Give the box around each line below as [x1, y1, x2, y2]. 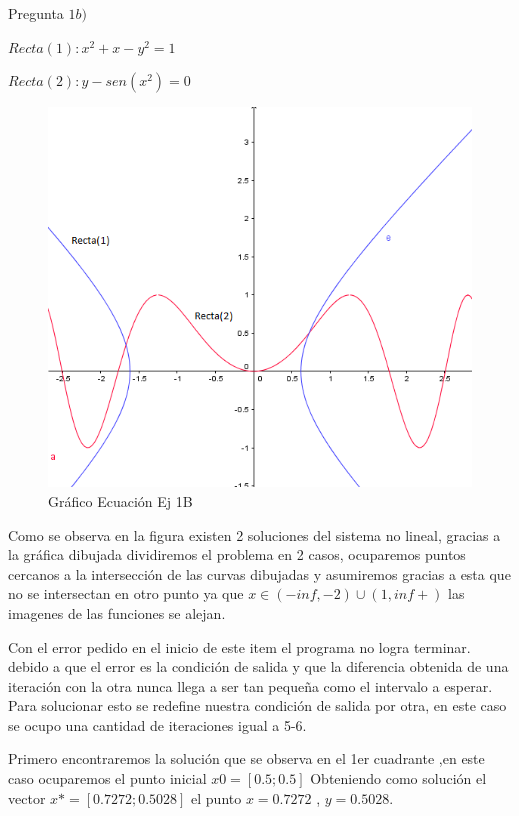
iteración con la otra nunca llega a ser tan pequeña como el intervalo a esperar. [8, 675, 493, 696]
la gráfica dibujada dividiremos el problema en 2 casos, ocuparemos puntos [8, 544, 466, 565]
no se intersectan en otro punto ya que [8, 583, 244, 604]
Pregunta [8, 3, 64, 23]
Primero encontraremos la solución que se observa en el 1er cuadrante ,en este [8, 748, 485, 769]
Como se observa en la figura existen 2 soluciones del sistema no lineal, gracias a [8, 524, 501, 545]
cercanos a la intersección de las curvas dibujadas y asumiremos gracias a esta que [8, 563, 511, 584]
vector [8, 787, 46, 808]
